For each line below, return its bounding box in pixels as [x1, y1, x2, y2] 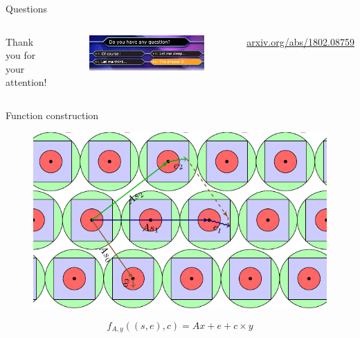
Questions [6, 1, 48, 15]
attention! [6, 75, 47, 89]
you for [6, 48, 36, 62]
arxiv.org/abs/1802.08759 [246, 34, 354, 48]
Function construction [6, 107, 99, 122]
